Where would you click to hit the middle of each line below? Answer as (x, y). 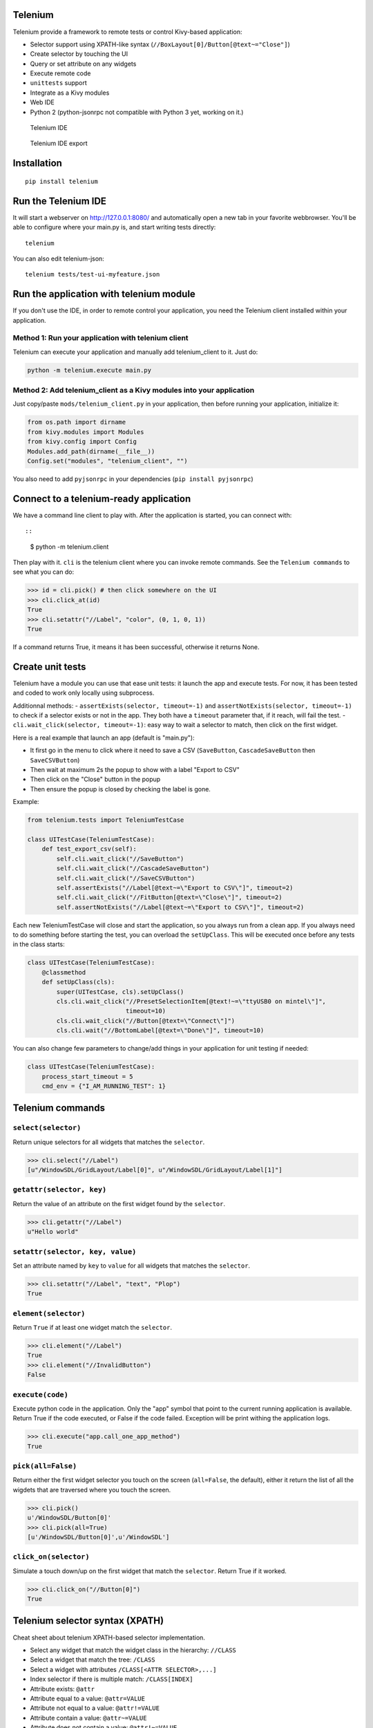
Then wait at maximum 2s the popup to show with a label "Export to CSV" (135, 770)
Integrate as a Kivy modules (70, 93)
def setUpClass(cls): (78, 982)
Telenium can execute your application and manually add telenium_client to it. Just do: (135, 352)
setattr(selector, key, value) (75, 1251)
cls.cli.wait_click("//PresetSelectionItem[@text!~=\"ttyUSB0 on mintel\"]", (191, 1001)
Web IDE (42, 102)
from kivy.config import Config (82, 442)
